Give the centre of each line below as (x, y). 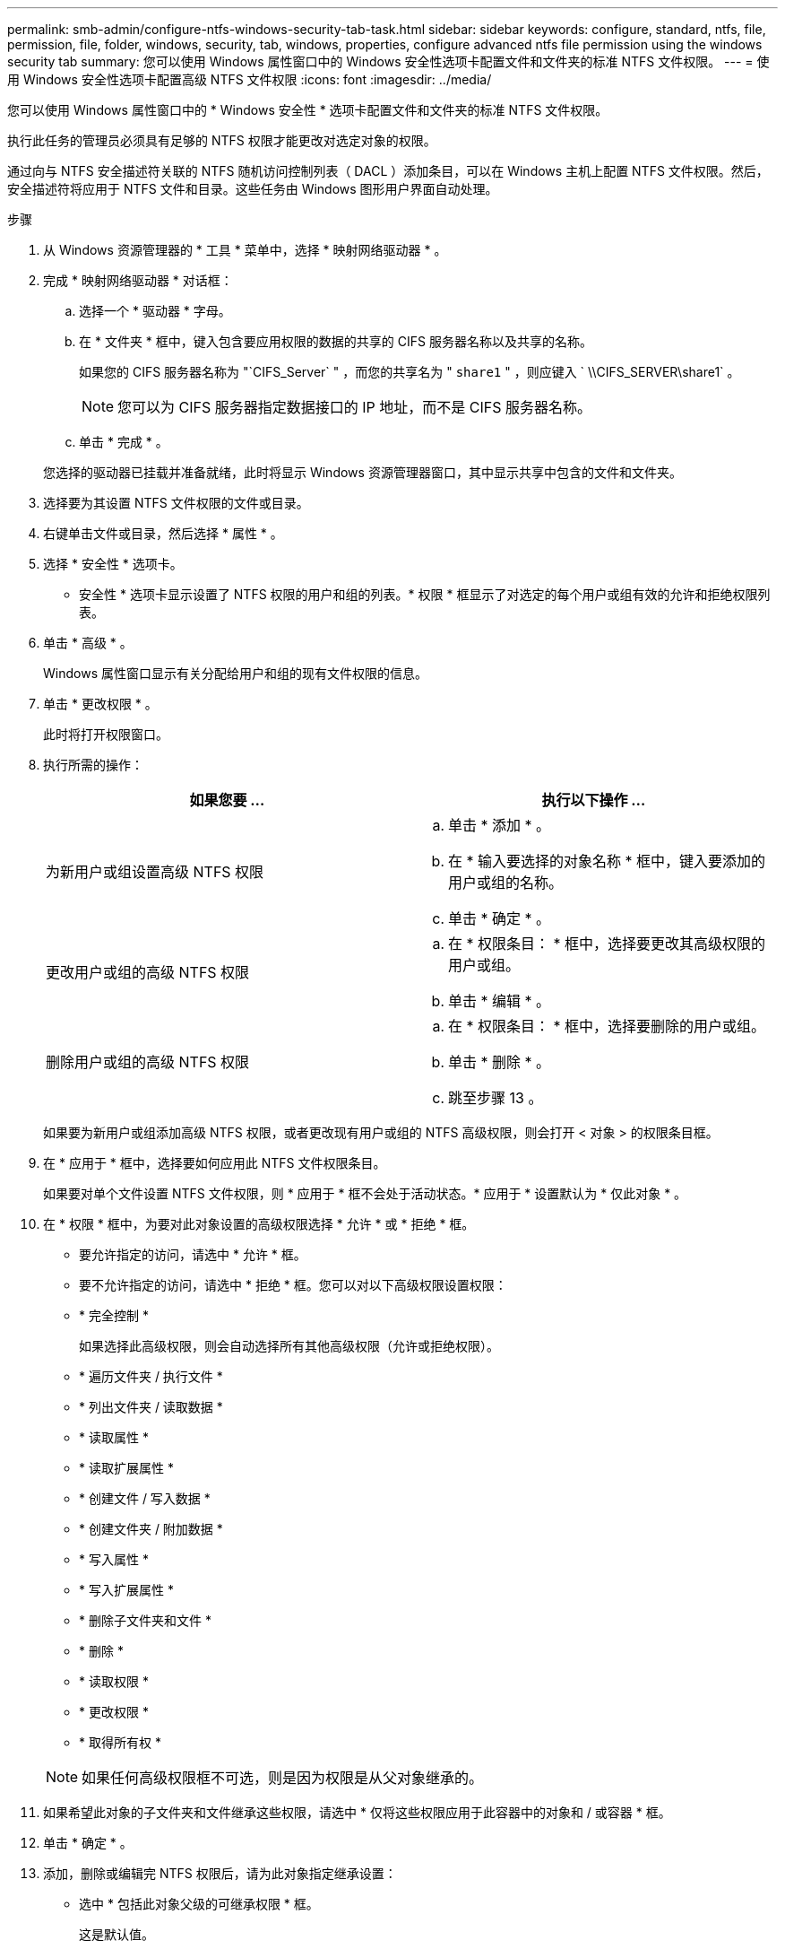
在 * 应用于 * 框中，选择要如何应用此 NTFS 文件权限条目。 (215, 1163)
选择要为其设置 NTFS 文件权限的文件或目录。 (176, 503)
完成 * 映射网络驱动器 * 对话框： (138, 280)
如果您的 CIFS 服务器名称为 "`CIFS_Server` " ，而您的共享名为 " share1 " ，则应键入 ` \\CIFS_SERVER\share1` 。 (410, 372)
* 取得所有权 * (120, 1742)
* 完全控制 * (114, 1315)
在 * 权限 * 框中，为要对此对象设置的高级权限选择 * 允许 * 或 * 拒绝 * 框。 (259, 1224)
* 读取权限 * (114, 1681)
